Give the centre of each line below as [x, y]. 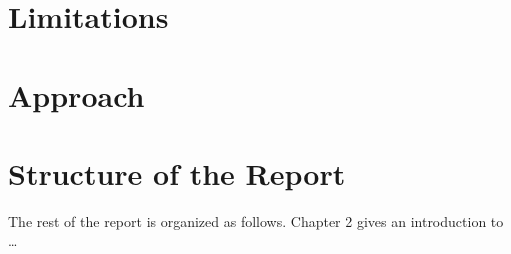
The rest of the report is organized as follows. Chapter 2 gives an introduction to [256, 220]
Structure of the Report [177, 172]
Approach [76, 94]
